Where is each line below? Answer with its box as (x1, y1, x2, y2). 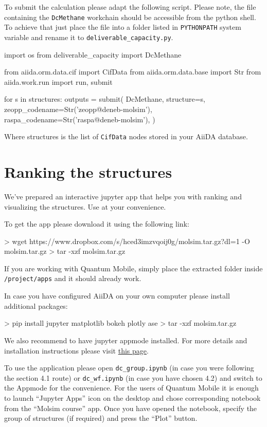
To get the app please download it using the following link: (4, 218, 189, 229)
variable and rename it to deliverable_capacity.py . (4, 31, 173, 42)
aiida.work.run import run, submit (4, 76, 113, 87)
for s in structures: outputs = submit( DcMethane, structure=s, (4, 94, 206, 104)
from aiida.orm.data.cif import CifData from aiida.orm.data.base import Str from (4, 66, 261, 77)
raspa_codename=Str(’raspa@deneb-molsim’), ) (4, 114, 155, 124)
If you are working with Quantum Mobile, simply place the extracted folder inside (4, 263, 263, 273)
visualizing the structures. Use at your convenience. (4, 201, 166, 212)
